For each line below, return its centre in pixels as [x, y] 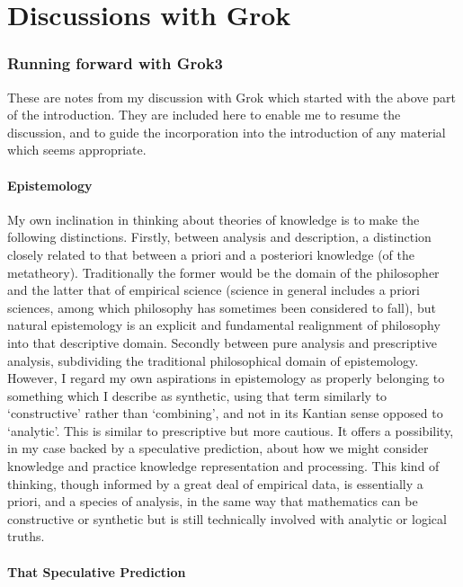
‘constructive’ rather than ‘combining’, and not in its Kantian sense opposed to [225, 413]
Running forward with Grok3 [116, 63]
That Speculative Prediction [97, 571]
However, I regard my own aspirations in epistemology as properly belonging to [226, 378]
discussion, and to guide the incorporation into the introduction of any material [227, 132]
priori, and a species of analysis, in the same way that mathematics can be [213, 501]
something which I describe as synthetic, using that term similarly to [197, 395]
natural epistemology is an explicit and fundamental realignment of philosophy [224, 325]
